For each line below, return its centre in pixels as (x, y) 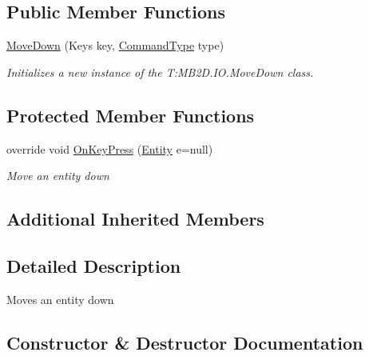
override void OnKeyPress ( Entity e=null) (110, 148)
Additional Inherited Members (135, 219)
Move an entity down (58, 176)
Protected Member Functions (131, 115)
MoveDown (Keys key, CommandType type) (115, 45)
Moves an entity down (60, 299)
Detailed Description (94, 265)
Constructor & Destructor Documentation (185, 342)
